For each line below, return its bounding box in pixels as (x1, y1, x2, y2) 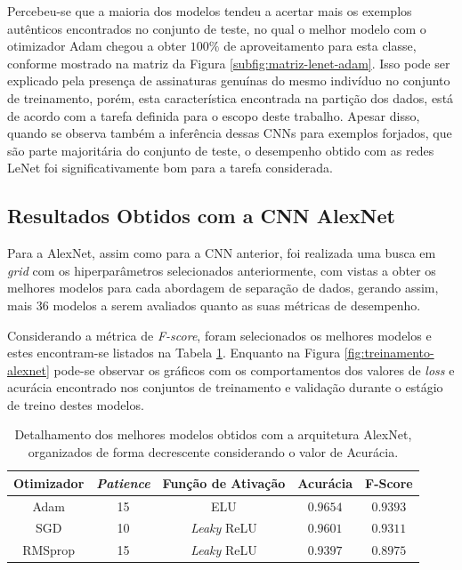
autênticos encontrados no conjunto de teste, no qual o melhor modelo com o (7, 19, 426, 37)
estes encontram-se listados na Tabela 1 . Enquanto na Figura (7, 343, 341, 362)
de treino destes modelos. (7, 395, 144, 413)
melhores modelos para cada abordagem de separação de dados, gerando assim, (7, 278, 439, 297)
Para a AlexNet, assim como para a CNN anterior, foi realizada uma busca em (7, 244, 436, 262)
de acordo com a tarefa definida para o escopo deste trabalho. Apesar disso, (7, 106, 420, 124)
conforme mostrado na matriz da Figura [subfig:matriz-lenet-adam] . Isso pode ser (7, 53, 450, 72)
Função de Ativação (162, 473, 286, 492)
